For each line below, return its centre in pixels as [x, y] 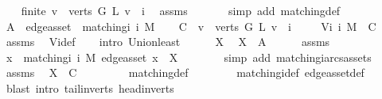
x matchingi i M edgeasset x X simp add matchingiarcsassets [189, 57]
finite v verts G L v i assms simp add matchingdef [181, 10]
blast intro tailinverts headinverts [90, 88]
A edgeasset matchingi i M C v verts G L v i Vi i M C [191, 26]
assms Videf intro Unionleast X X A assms [168, 42]
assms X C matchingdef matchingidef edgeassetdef [185, 72]
